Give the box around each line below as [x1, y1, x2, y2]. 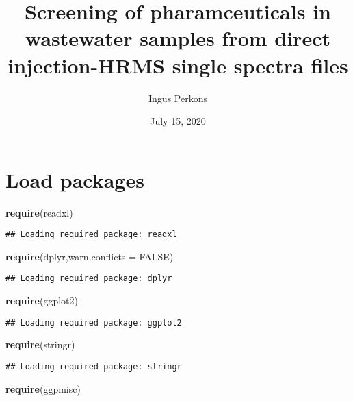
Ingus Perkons [148, 90, 207, 105]
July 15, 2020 [150, 114, 206, 128]
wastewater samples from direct [25, 24, 330, 52]
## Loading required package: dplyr [5, 274, 172, 284]
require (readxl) [5, 205, 73, 219]
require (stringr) [5, 337, 75, 352]
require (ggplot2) [5, 293, 78, 308]
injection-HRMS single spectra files [8, 51, 348, 79]
